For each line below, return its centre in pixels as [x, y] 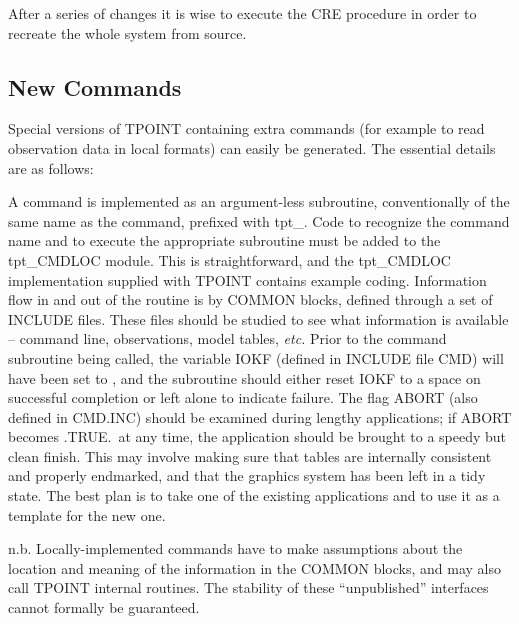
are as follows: [51, 167]
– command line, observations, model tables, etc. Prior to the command [227, 338]
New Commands [95, 86]
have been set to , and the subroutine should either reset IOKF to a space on [244, 377]
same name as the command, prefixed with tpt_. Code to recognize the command [259, 220]
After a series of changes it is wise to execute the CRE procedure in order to [242, 13]
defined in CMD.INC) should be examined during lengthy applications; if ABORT [260, 416]
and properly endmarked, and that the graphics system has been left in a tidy [247, 475]
